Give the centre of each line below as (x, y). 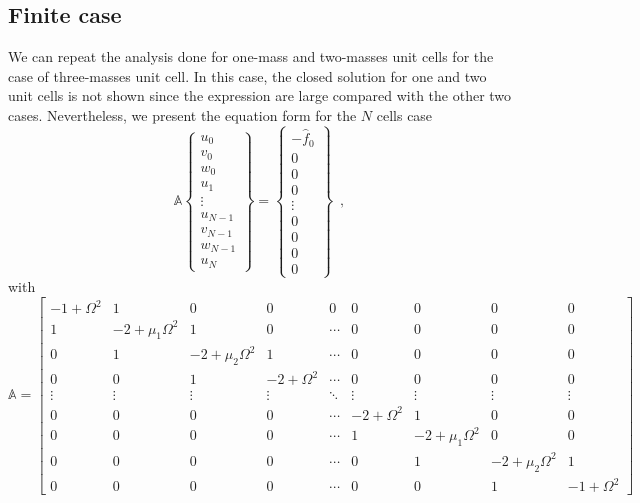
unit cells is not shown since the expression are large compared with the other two (260, 95)
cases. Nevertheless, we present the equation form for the (182, 114)
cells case (404, 114)
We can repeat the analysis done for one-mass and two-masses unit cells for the (251, 56)
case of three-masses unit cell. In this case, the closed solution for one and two (247, 75)
